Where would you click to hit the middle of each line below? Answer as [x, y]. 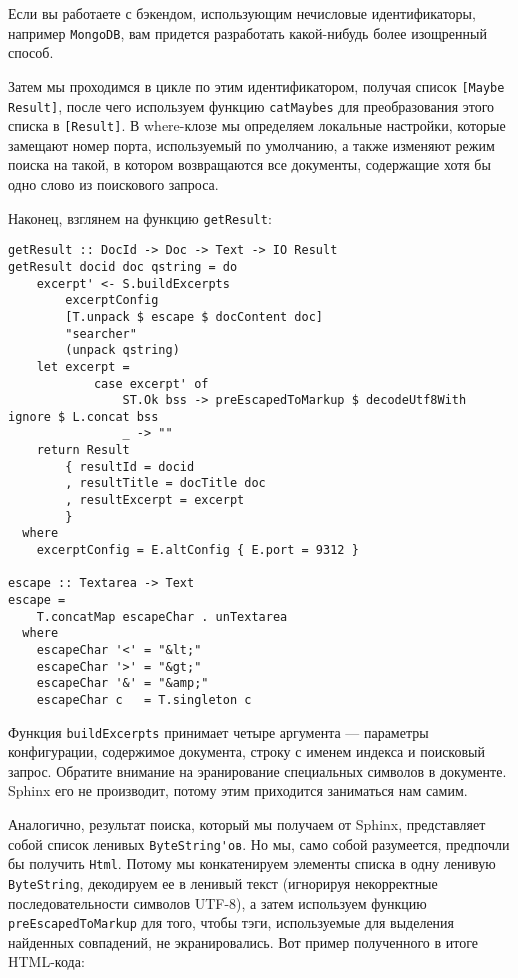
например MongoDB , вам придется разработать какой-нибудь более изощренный [247, 32]
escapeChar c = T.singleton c [144, 699]
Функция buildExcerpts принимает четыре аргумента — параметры [218, 731]
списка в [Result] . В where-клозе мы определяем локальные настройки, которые [257, 125]
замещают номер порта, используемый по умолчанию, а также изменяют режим [251, 144]
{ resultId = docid [130, 466]
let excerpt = [83, 366]
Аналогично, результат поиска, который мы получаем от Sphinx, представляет [247, 824]
